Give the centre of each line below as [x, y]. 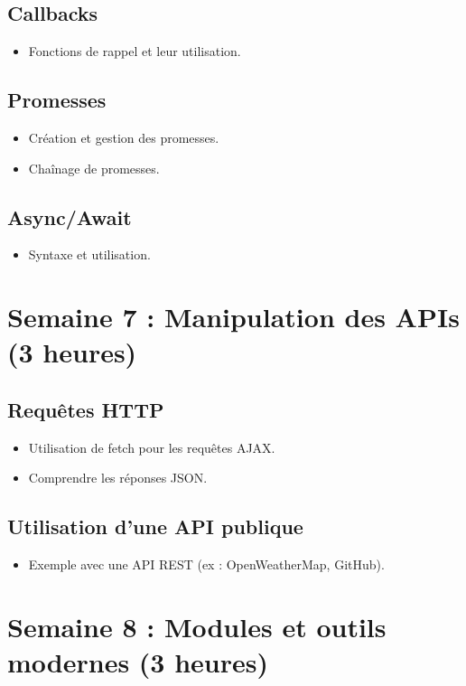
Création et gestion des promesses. [124, 137]
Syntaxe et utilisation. [89, 254]
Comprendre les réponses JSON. [118, 478]
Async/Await [70, 216]
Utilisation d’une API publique [155, 526]
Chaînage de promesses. [94, 168]
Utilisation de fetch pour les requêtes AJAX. [152, 447]
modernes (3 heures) [138, 662]
